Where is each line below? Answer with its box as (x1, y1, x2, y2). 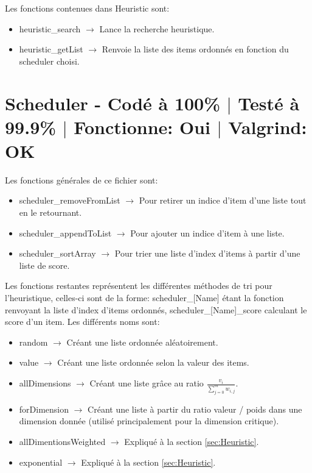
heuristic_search (19, 22, 81, 35)
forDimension (19, 402, 69, 415)
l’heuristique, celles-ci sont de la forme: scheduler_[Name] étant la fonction (5, 291, 284, 304)
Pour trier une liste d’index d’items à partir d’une (114, 247, 300, 260)
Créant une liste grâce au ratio (89, 377, 204, 389)
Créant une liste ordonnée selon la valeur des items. (57, 356, 249, 369)
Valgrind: (228, 114, 307, 139)
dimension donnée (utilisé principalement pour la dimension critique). (19, 414, 279, 427)
